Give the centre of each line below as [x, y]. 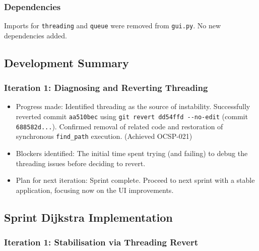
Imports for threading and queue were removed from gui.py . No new [113, 26]
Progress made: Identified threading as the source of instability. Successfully [133, 106]
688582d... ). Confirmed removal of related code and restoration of [119, 126]
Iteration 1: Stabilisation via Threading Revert [101, 242]
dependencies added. [36, 35]
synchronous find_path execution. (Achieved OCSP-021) [104, 136]
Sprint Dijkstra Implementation [88, 217]
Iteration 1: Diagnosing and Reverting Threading [106, 88]
